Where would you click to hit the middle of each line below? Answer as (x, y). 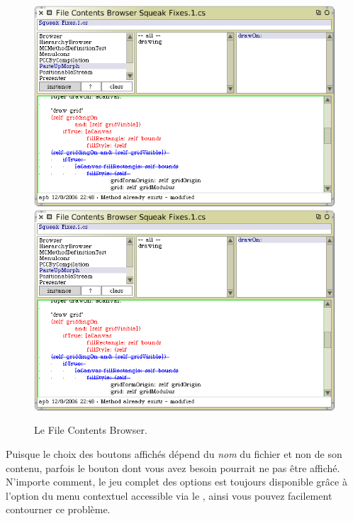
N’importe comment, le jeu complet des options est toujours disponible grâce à (176, 482)
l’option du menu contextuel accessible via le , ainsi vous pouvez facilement (169, 495)
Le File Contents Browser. (91, 430)
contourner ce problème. (58, 509)
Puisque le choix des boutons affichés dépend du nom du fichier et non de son (174, 454)
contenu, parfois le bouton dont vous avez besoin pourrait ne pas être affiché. (173, 467)
